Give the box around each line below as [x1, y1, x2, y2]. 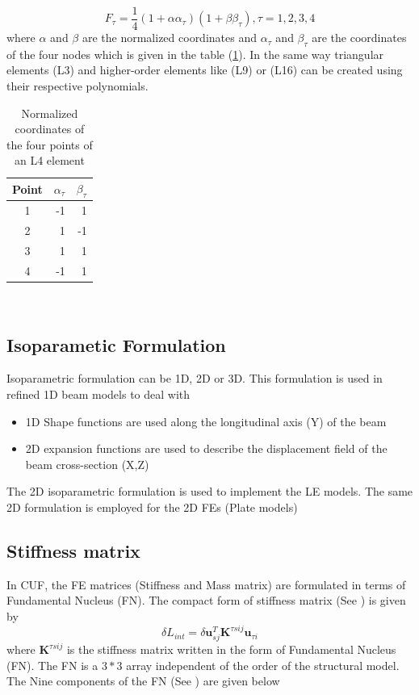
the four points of [6, 136, 93, 153]
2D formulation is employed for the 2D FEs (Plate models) [6, 499, 298, 516]
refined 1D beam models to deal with [6, 386, 191, 403]
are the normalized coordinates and [82, 29, 257, 46]
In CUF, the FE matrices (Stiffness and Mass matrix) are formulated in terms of [6, 576, 406, 592]
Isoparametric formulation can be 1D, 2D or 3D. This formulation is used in [6, 370, 383, 387]
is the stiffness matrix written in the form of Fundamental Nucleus [66, 641, 396, 658]
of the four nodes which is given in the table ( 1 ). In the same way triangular [6, 45, 384, 62]
